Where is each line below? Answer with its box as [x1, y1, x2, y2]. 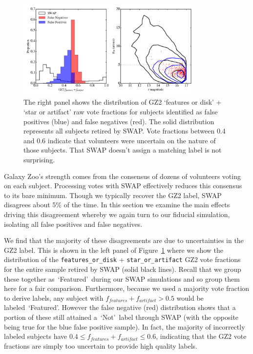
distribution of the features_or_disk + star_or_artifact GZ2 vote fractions [4, 254, 241, 265]
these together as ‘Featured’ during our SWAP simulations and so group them [4, 273, 240, 284]
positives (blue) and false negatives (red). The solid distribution [23, 116, 214, 126]
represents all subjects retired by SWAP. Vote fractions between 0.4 [23, 126, 226, 136]
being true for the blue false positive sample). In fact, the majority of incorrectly [4, 321, 245, 332]
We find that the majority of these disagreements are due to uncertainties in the [4, 235, 244, 245]
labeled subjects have [4, 331, 67, 341]
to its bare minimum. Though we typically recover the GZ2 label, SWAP [4, 190, 222, 200]
